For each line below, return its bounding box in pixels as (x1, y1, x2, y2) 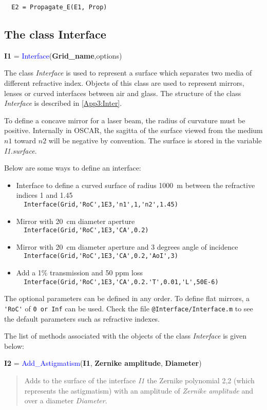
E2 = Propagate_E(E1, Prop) (11, 4, 107, 11)
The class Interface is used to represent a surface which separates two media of (4, 67, 252, 78)
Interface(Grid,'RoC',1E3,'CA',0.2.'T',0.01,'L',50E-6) (24, 278, 219, 286)
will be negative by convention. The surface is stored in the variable (48, 135, 262, 146)
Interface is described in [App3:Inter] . (4, 98, 122, 108)
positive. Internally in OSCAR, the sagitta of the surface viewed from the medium (4, 125, 263, 136)
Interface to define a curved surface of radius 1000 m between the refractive (16, 179, 255, 190)
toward (14, 135, 36, 146)
